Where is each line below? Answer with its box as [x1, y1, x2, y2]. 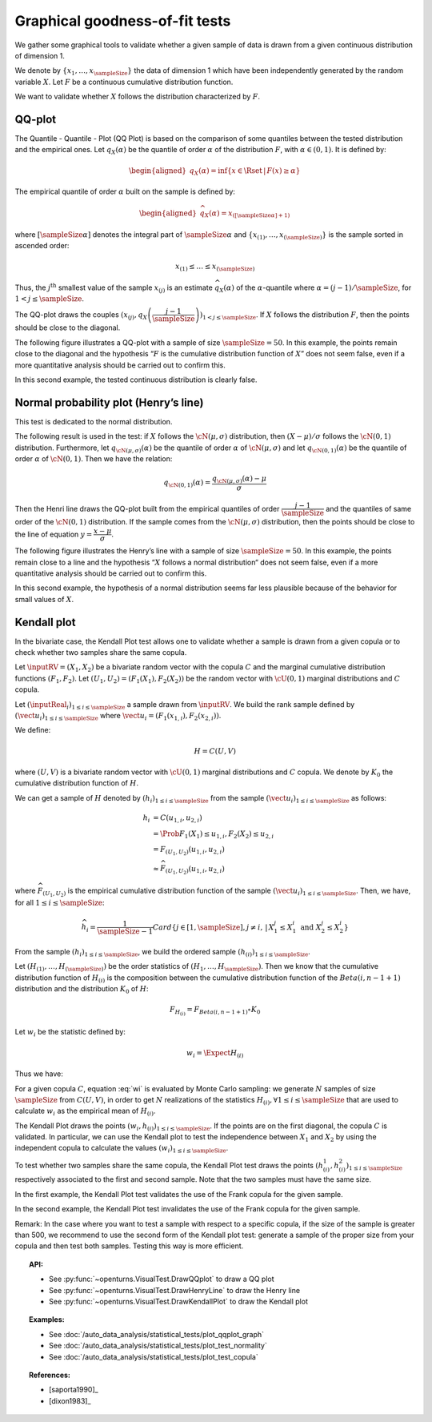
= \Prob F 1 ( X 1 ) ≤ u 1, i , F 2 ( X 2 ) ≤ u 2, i [153, 829, 274, 840]
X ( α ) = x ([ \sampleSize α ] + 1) [204, 208, 290, 219]
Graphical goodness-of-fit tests [14, 12, 231, 30]
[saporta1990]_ [49, 1385, 99, 1395]
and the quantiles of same [325, 504, 412, 513]
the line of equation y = [14, 529, 93, 539]
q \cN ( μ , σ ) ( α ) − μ [212, 474, 267, 485]
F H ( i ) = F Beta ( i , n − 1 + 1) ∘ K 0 [169, 1005, 261, 1017]
